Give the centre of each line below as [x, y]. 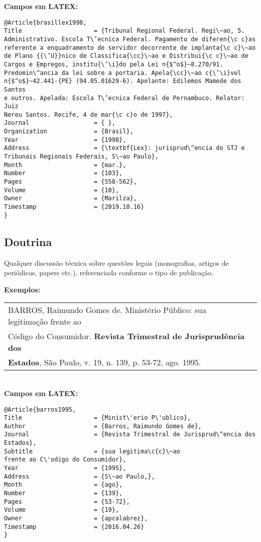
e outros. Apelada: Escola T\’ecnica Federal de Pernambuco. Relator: [124, 98]
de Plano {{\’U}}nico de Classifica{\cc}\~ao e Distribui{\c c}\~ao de [126, 56]
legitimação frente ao [45, 322]
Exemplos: [22, 289]
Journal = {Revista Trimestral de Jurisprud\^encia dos [130, 435]
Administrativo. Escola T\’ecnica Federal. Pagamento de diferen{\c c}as [130, 39]
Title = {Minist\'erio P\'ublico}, [98, 418]
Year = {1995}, [65, 468]
